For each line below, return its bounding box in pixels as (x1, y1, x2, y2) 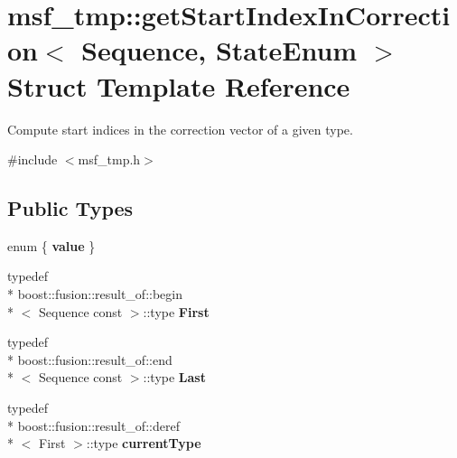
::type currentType (86, 434, 201, 453)
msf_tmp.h (78, 150, 141, 169)
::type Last (143, 368, 206, 387)
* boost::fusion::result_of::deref (7, 416, 180, 435)
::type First (143, 302, 210, 321)
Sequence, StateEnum (81, 32, 358, 69)
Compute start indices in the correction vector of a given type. (7, 119, 353, 138)
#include (7, 150, 58, 169)
